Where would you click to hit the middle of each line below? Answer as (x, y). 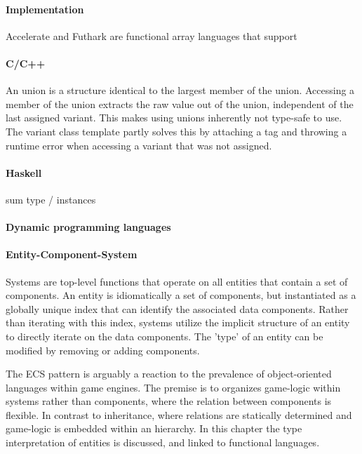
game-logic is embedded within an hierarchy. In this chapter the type (154, 428)
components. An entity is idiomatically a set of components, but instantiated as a (181, 295)
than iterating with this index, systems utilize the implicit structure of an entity (178, 322)
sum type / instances (51, 199)
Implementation (45, 9)
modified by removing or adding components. (103, 350)
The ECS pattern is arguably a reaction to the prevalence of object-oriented (169, 374)
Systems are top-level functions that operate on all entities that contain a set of (177, 281)
